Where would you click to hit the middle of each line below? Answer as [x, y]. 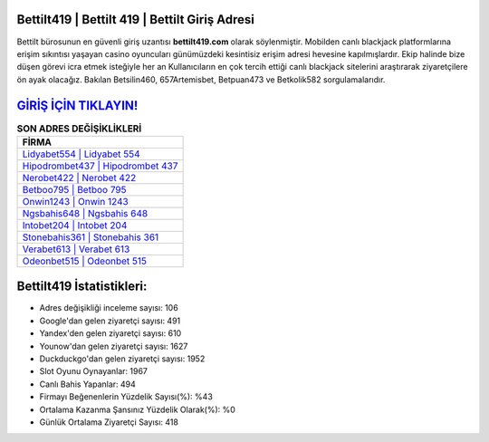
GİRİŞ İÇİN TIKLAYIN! [77, 106]
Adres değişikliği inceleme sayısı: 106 [109, 308]
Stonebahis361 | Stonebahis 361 [91, 237]
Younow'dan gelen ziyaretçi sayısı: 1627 [114, 346]
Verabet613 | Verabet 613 [76, 249]
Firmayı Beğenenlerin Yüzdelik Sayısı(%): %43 [126, 397]
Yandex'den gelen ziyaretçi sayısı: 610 [110, 333]
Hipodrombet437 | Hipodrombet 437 [100, 166]
